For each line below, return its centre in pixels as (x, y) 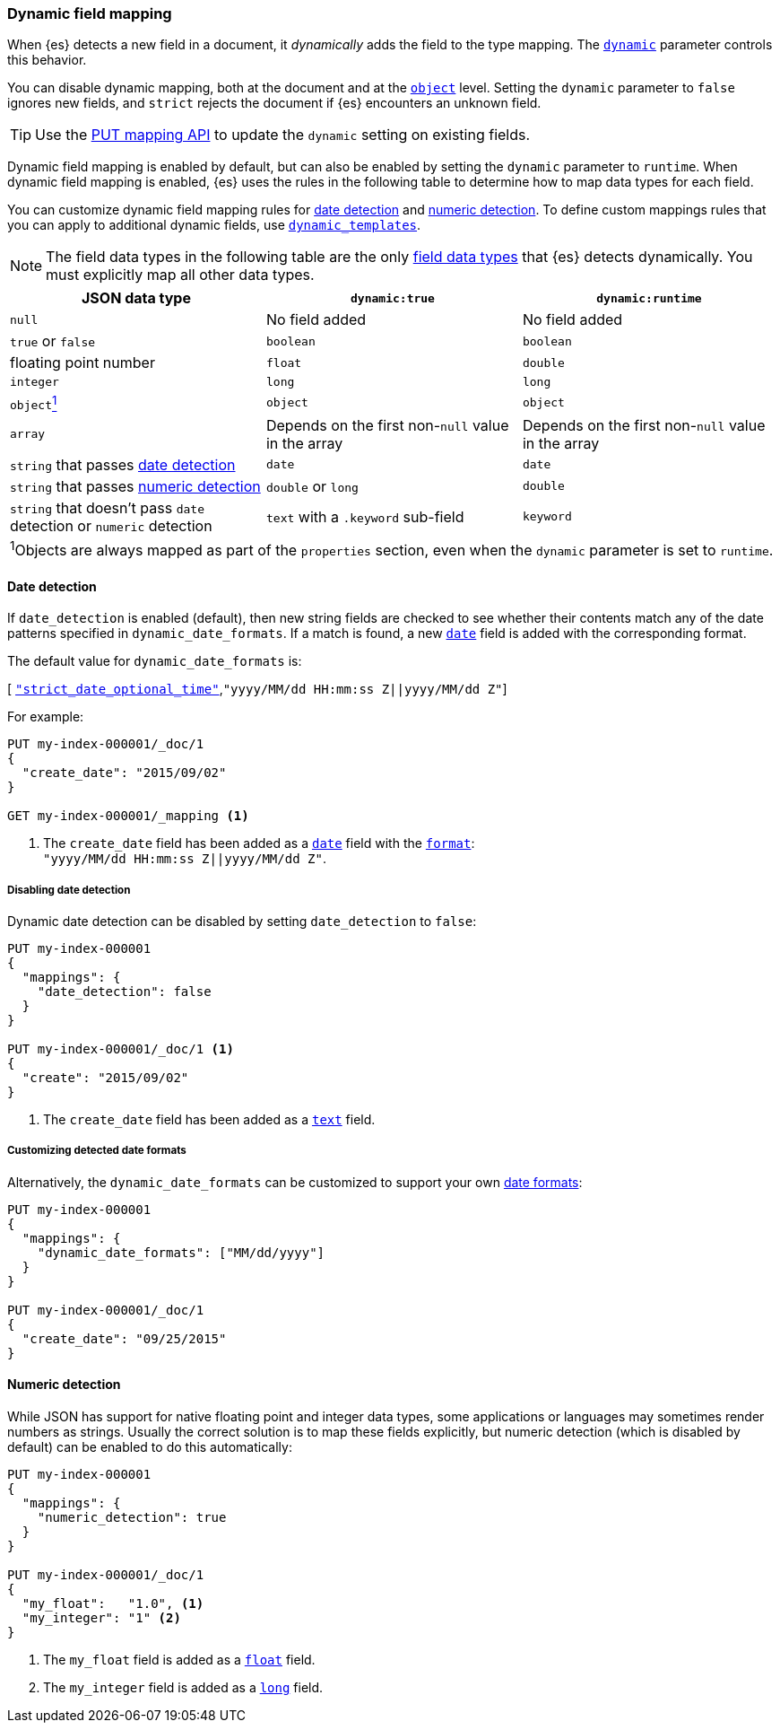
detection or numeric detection (111, 525)
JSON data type (136, 298)
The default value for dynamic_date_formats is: (155, 661)
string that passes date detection (123, 464)
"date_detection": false (124, 992)
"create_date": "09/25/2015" (124, 1338)
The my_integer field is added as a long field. (183, 1688)
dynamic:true (393, 298)
